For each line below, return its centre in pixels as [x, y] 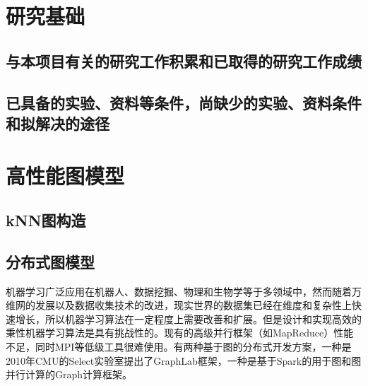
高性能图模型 [65, 175]
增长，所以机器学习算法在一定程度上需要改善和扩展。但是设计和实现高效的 [188, 318]
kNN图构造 [46, 220]
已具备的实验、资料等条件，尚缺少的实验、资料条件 [184, 102]
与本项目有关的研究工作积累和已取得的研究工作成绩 [184, 60]
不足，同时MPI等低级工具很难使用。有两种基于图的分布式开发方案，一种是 [179, 347]
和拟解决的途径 [58, 123]
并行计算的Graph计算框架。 [69, 374]
